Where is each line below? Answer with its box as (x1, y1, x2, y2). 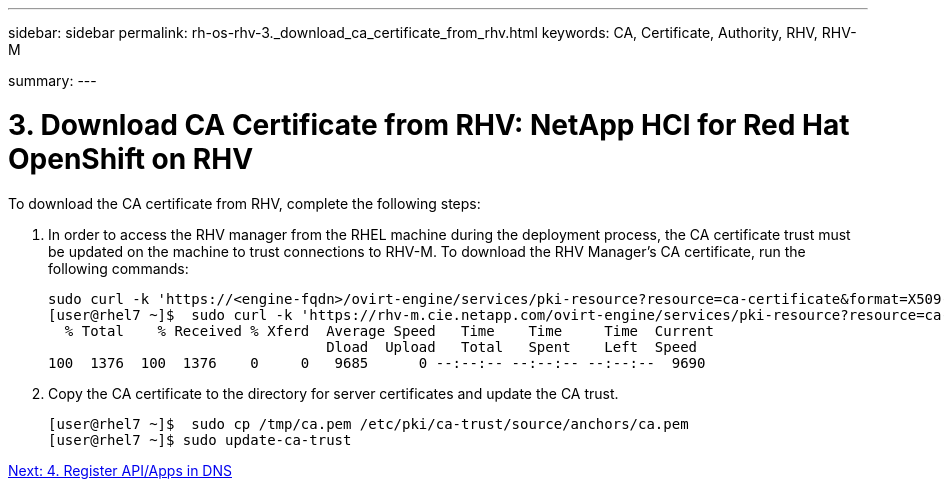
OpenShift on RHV (8, 141, 254, 176)
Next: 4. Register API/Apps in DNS (8, 461, 232, 479)
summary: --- (8, 72, 97, 89)
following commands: (48, 259, 189, 277)
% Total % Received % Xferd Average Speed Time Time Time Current (64, 322, 714, 339)
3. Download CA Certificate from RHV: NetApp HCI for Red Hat (8, 107, 850, 142)
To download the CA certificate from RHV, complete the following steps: (8, 194, 481, 212)
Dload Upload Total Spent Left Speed (326, 338, 698, 355)
